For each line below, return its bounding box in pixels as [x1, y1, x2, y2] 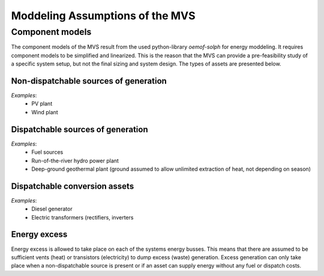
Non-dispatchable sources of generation [11, 76, 167, 86]
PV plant [31, 100, 53, 108]
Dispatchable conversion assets [11, 181, 134, 191]
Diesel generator [31, 205, 73, 213]
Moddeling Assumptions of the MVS [11, 9, 196, 22]
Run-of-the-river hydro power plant [31, 157, 119, 164]
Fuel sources [31, 149, 64, 156]
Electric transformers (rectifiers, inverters [31, 213, 134, 221]
